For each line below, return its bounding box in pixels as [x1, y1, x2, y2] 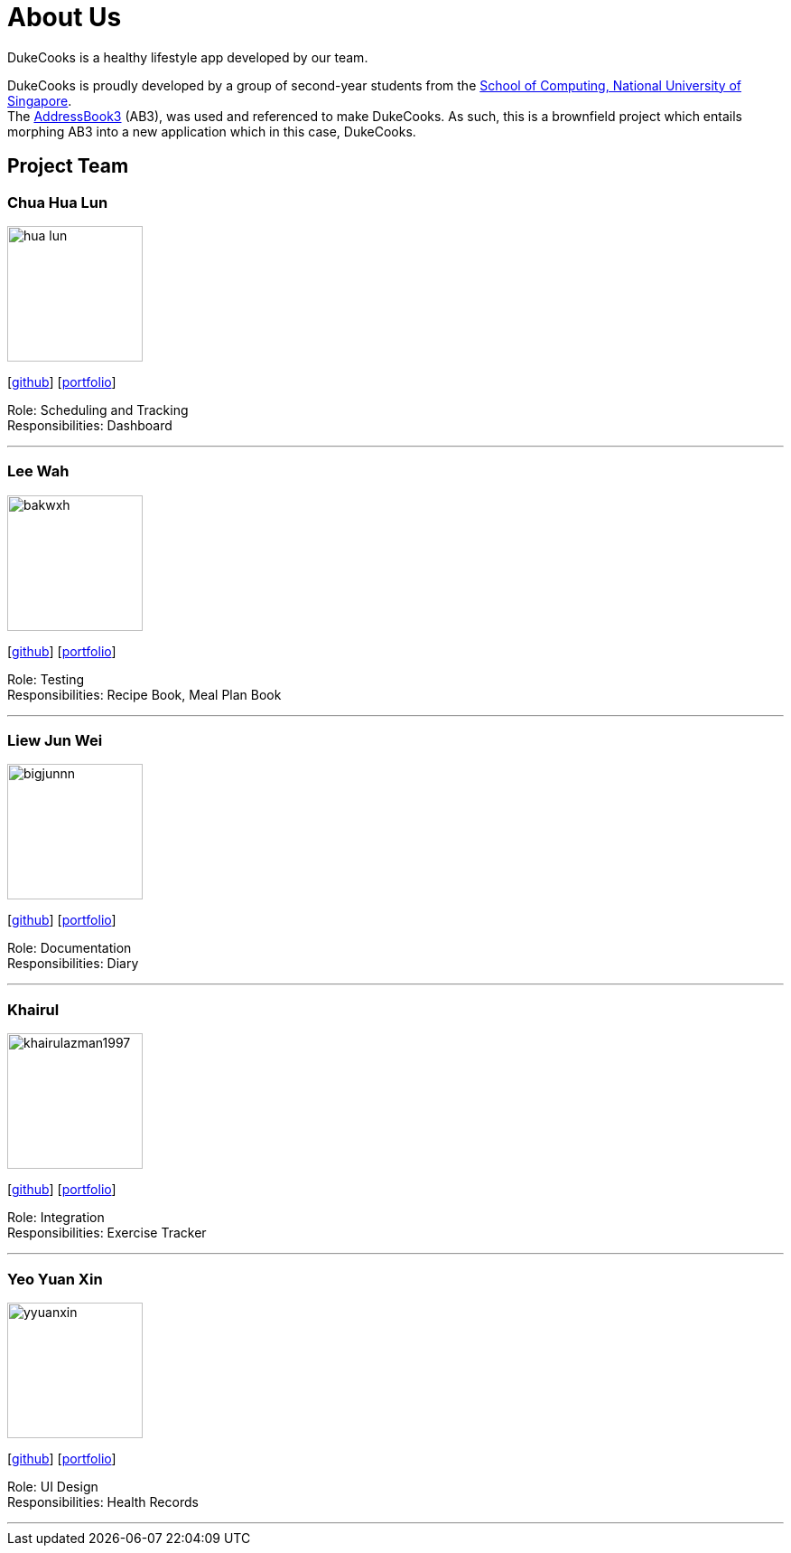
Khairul [7, 1000, 60, 1019]
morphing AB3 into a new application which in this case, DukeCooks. [7, 123, 416, 139]
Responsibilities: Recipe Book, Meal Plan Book [7, 686, 282, 702]
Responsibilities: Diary [7, 955, 139, 972]
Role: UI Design [7, 1478, 98, 1494]
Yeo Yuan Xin [7, 1269, 103, 1288]
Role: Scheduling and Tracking [7, 401, 189, 418]
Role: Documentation [7, 940, 132, 956]
